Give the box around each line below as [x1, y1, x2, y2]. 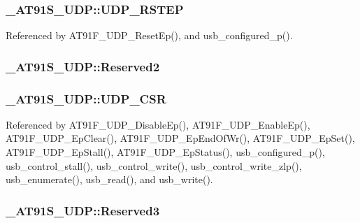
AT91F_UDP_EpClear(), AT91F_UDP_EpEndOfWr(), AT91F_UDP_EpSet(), [6, 131, 355, 145]
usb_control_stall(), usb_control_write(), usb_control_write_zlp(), [6, 158, 302, 173]
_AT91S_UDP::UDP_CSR [6, 89, 166, 107]
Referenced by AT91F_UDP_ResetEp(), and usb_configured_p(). [6, 28, 293, 43]
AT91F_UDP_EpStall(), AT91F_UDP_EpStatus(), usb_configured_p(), [6, 145, 325, 159]
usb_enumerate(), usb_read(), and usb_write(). [6, 172, 213, 187]
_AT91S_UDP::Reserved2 [6, 57, 160, 75]
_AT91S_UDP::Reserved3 [6, 201, 160, 219]
